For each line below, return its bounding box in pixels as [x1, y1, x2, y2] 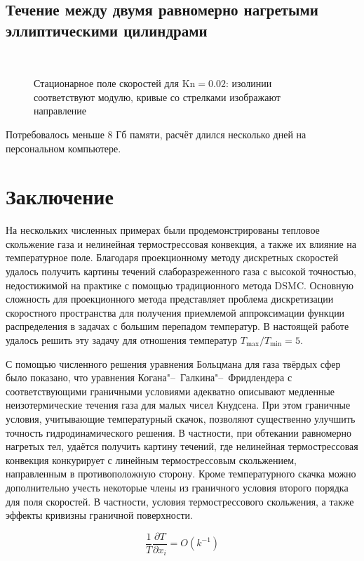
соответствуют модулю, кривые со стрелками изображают [34, 89, 281, 104]
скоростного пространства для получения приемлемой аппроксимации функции [6, 305, 345, 319]
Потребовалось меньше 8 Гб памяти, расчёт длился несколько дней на [6, 126, 306, 141]
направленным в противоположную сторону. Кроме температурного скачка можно [6, 466, 356, 481]
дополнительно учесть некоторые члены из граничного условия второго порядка [6, 480, 349, 494]
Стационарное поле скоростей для [34, 76, 179, 91]
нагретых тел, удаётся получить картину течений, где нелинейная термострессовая [6, 439, 358, 454]
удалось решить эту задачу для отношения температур [6, 333, 238, 348]
